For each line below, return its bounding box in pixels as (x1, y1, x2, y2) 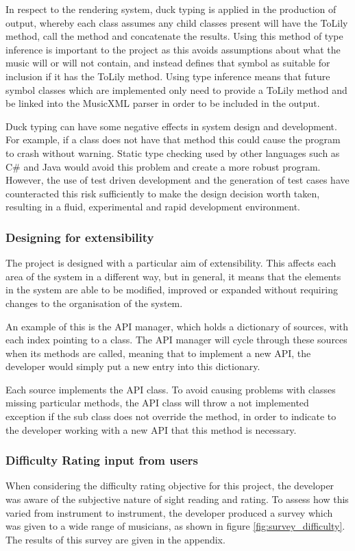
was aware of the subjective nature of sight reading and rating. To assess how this (5, 492, 349, 506)
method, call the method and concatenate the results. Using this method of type (5, 29, 343, 43)
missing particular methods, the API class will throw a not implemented (5, 395, 309, 410)
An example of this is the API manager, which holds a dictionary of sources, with (5, 319, 349, 333)
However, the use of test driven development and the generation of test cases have (5, 173, 350, 187)
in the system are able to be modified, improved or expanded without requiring (5, 282, 338, 297)
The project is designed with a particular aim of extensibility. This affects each (5, 256, 336, 270)
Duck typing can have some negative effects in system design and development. (5, 119, 337, 133)
